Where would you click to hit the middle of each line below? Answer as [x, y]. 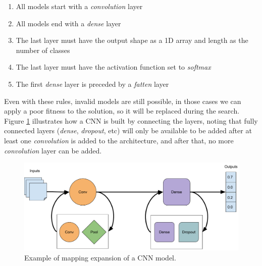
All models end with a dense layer [68, 23]
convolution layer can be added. [53, 150]
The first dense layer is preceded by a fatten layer [92, 84]
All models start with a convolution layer [79, 6]
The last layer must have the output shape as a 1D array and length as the [132, 40]
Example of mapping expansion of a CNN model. [100, 258]
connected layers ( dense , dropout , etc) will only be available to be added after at [128, 130]
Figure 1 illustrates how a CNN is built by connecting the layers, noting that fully [131, 120]
